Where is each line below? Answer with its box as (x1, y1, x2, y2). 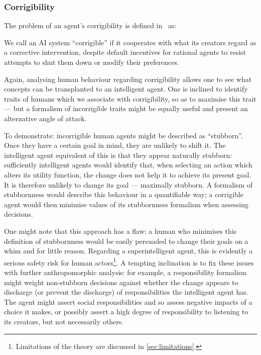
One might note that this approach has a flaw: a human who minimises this (4, 225, 237, 236)
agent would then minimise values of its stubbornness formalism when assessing (4, 199, 249, 209)
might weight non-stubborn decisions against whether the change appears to (4, 277, 238, 287)
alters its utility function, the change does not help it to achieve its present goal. (4, 169, 251, 180)
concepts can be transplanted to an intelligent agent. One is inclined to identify (4, 83, 248, 94)
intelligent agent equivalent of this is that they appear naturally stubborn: (4, 149, 232, 160)
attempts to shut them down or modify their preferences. (4, 57, 179, 67)
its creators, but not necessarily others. (4, 316, 124, 326)
